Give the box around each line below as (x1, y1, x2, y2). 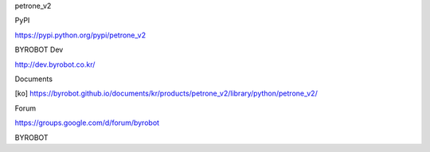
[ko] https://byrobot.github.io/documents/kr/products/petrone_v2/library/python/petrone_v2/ (14, 88, 318, 99)
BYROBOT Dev (14, 45, 64, 55)
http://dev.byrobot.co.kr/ (14, 60, 96, 69)
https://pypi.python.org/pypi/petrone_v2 (14, 30, 147, 40)
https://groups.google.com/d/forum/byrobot (14, 118, 159, 127)
